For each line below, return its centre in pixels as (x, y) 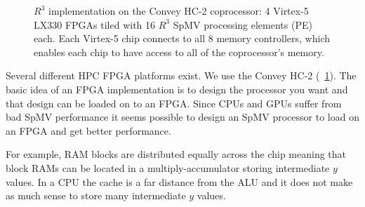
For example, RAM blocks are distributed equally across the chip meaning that (176, 154)
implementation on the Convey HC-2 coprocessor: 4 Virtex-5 (178, 11)
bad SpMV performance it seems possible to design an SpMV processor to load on (182, 117)
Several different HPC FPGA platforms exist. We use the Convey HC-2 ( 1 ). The (181, 75)
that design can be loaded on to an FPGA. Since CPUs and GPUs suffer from (174, 103)
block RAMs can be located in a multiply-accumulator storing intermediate (168, 167)
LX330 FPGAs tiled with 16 (95, 24)
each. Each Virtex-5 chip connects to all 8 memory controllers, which (182, 38)
